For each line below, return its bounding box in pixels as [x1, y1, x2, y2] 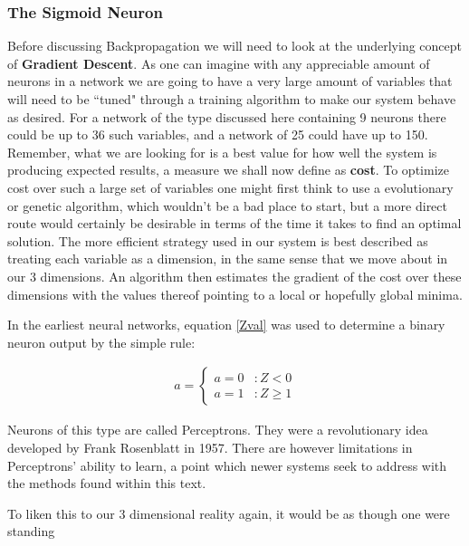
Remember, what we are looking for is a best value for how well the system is [7, 142, 437, 161]
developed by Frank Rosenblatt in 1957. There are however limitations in [7, 437, 413, 456]
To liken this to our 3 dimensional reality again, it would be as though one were [7, 503, 450, 522]
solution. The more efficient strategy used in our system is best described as [7, 231, 428, 250]
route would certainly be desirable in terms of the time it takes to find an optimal [7, 214, 462, 233]
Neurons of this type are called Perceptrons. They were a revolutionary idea [7, 420, 428, 439]
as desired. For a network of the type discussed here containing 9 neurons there [7, 107, 446, 126]
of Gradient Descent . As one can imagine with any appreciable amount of [7, 53, 430, 72]
